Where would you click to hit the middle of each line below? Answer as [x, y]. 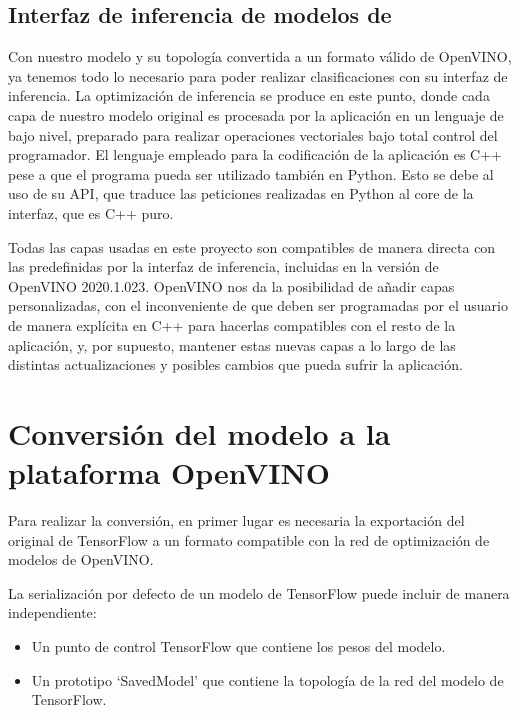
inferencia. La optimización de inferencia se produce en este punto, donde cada [249, 95]
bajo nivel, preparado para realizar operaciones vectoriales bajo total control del [253, 134]
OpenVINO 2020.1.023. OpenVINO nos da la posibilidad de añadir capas [231, 285]
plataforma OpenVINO [169, 472]
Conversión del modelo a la [199, 432]
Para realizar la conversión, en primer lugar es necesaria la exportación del [236, 520]
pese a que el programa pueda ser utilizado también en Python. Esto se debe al [251, 173]
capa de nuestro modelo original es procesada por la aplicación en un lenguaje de [256, 114]
